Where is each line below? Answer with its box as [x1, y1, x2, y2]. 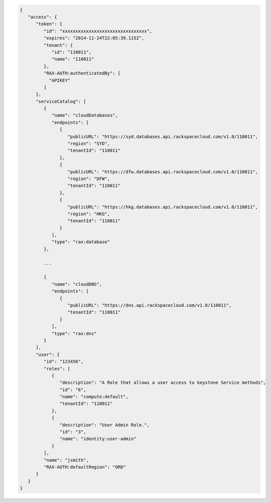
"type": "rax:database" [51, 239, 110, 245]
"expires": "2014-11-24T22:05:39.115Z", [43, 35, 145, 41]
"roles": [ [43, 366, 70, 371]
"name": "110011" [51, 56, 94, 62]
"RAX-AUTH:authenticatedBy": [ [43, 70, 120, 76]
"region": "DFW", [67, 176, 110, 181]
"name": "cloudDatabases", [51, 113, 118, 118]
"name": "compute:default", [59, 394, 129, 399]
